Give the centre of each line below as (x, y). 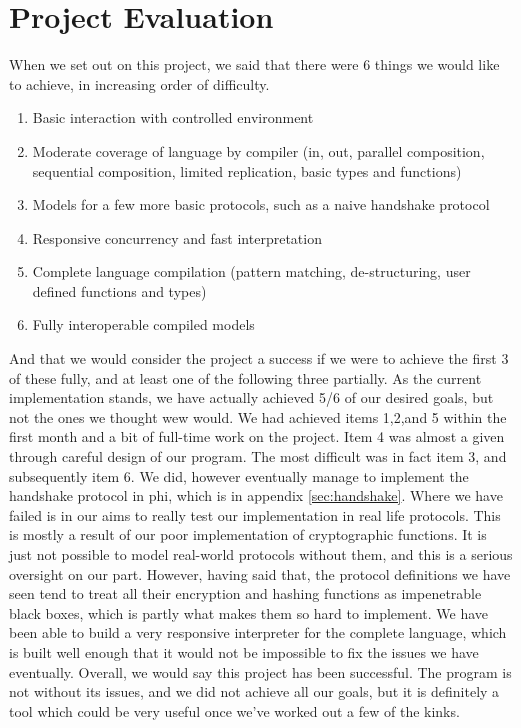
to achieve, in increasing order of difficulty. (139, 83)
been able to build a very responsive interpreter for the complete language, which (258, 632)
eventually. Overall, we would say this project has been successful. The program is (260, 671)
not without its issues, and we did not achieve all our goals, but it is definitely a (254, 691)
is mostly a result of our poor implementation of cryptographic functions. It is (248, 534)
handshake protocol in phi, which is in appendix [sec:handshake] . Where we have (256, 495)
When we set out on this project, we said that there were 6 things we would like (254, 64)
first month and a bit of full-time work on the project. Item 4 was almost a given (257, 436)
